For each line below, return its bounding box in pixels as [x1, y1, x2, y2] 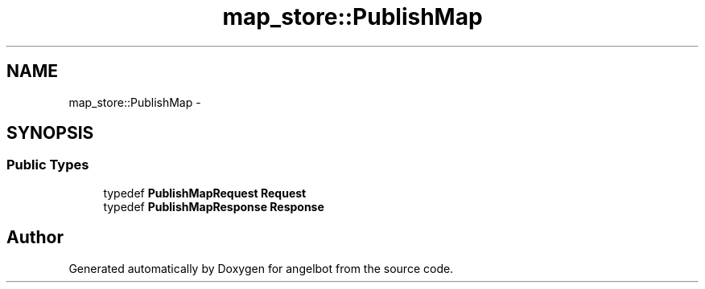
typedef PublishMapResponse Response [103, 199, 324, 214]
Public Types [6, 157, 89, 173]
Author [6, 227, 64, 248]
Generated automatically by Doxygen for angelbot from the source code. [68, 261, 454, 275]
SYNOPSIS [6, 123, 94, 144]
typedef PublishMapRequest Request [103, 185, 307, 200]
